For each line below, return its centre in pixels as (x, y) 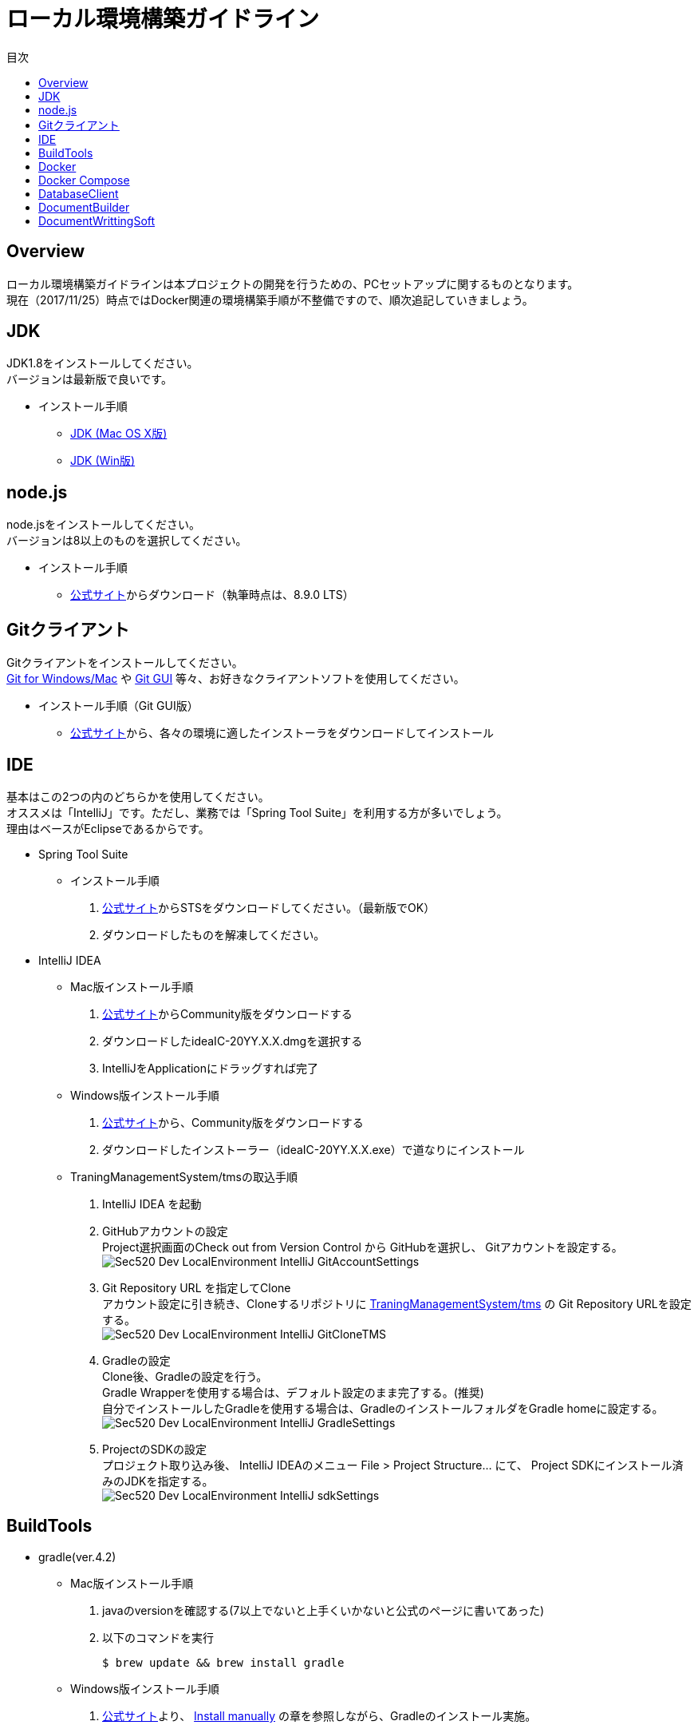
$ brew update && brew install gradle (223, 1662)
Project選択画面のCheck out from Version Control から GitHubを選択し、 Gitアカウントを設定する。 (363, 1247)
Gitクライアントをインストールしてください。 (125, 663)
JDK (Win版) (103, 461)
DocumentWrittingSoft (97, 220)
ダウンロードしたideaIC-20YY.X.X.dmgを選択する (233, 1041)
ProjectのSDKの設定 (154, 1449)
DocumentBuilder (84, 207)
